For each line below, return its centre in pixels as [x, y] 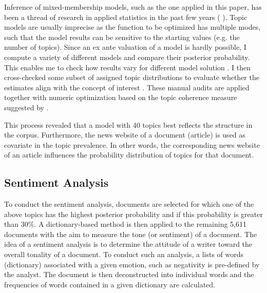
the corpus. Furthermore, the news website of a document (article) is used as [125, 135]
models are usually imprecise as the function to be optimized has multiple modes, [132, 27]
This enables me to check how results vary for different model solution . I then [127, 67]
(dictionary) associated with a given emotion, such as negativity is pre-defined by [132, 264]
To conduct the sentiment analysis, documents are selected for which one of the [129, 204]
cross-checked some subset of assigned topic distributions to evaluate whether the [132, 77]
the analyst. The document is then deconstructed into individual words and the [129, 274]
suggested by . [26, 107]
